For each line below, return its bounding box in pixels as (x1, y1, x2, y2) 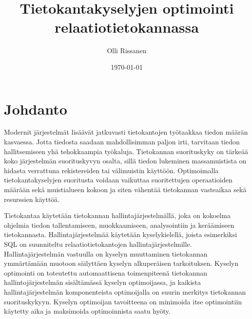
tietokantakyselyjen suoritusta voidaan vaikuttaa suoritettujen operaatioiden (4, 175, 233, 185)
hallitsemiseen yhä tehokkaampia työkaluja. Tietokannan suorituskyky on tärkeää (4, 146, 248, 156)
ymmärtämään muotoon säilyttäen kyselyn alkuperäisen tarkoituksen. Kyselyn (4, 258, 239, 268)
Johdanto (4, 99, 67, 119)
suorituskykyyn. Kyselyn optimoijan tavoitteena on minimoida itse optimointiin (4, 296, 242, 306)
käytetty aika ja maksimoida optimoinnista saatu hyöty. (4, 306, 171, 316)
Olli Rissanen (107, 45, 147, 56)
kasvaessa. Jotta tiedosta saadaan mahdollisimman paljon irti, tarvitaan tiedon (4, 137, 240, 147)
